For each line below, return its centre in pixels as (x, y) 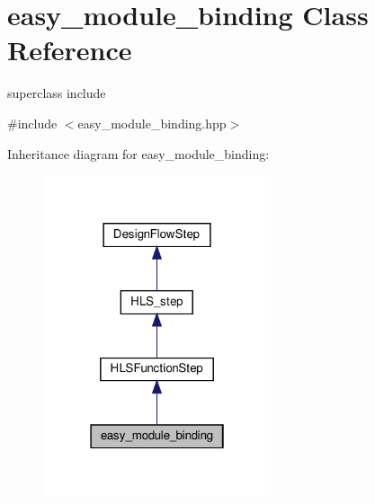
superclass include (57, 93)
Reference (70, 50)
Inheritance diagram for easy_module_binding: (138, 153)
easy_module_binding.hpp (152, 123)
